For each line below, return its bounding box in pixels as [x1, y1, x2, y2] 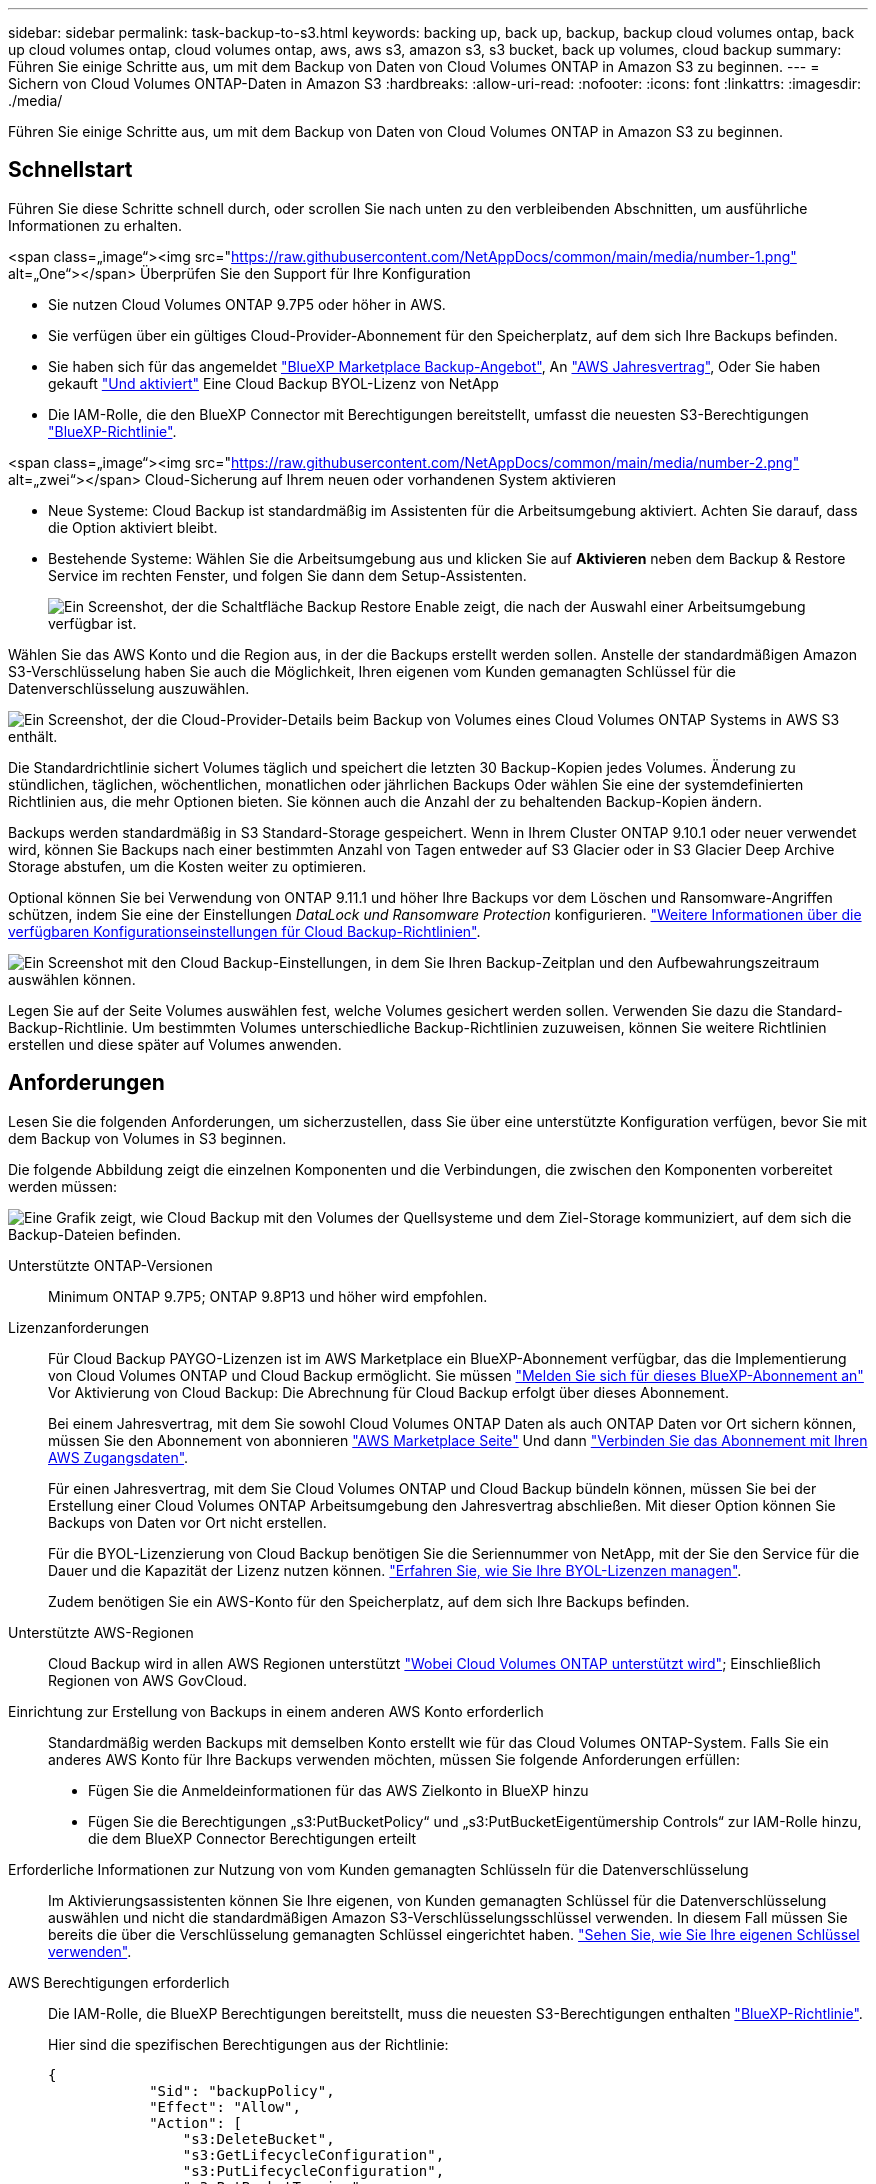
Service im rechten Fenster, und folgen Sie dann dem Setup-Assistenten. [48, 566, 527, 584]
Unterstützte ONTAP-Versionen [8, 1256, 213, 1274]
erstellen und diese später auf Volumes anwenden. [8, 1035, 342, 1053]
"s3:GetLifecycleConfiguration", [182, 2146, 445, 2163]
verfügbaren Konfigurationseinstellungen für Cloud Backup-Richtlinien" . [8, 922, 481, 940]
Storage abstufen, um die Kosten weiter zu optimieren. [8, 857, 367, 875]
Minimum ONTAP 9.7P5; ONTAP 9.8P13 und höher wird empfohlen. [48, 1287, 488, 1305]
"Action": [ [149, 2114, 242, 2131]
